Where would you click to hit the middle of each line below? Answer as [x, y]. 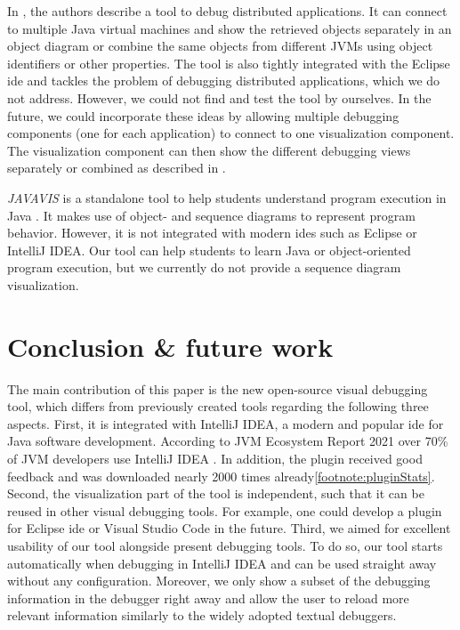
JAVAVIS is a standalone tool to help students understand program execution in [227, 197]
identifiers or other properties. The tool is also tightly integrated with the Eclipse [229, 63]
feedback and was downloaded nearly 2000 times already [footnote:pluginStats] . [221, 476]
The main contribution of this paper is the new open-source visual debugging [218, 388]
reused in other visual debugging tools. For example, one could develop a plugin [225, 510]
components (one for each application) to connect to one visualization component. [231, 133]
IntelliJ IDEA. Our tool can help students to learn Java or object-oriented [209, 250]
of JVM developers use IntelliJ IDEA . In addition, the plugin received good [215, 458]
